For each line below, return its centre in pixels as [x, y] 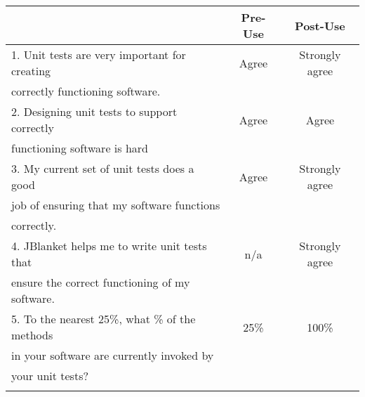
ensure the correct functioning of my [101, 282]
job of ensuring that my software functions [116, 205]
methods [32, 335]
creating [31, 71]
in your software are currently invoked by [113, 355]
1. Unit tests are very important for [99, 54]
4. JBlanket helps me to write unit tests [109, 246]
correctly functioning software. [86, 91]
